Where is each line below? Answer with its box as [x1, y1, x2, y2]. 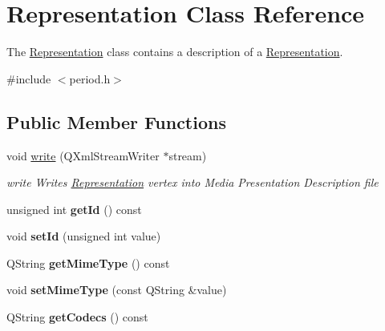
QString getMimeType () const [6, 254, 170, 271]
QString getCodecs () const [6, 309, 148, 325]
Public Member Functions [6, 109, 226, 134]
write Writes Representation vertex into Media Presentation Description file [6, 174, 379, 191]
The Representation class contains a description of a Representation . [6, 43, 343, 60]
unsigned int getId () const [6, 200, 142, 217]
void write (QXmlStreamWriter [6, 147, 160, 163]
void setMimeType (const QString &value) [6, 281, 227, 298]
